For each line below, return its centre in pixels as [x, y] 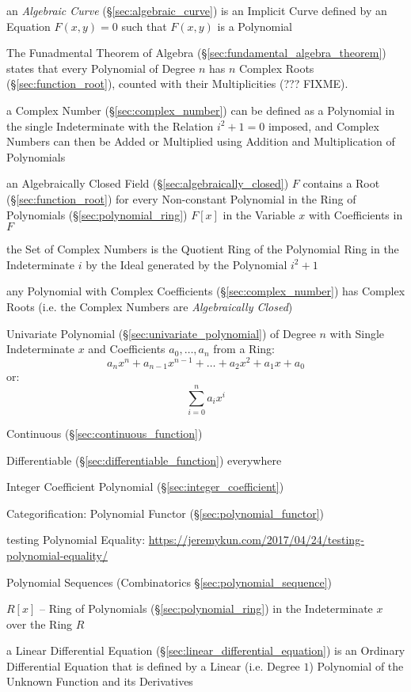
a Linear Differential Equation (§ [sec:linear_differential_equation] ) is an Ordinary [206, 650]
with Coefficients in [356, 214]
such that [144, 26]
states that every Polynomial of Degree [101, 68]
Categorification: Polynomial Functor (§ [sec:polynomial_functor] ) [166, 513]
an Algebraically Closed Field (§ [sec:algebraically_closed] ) [148, 183]
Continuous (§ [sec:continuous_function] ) [105, 433]
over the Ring [40, 624]
